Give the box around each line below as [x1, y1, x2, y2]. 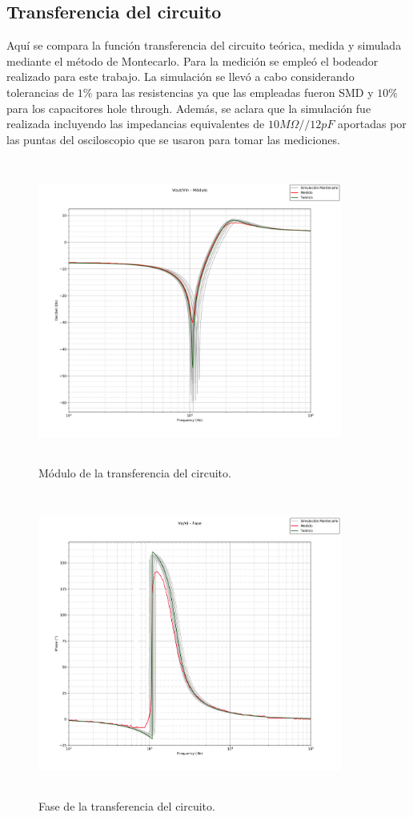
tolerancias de [6, 83, 74, 100]
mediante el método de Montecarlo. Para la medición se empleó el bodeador [6, 52, 379, 69]
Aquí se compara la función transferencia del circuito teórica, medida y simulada [6, 37, 402, 54]
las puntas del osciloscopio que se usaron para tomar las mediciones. [6, 131, 340, 147]
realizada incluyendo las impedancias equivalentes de [6, 115, 265, 132]
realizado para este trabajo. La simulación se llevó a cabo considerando [6, 68, 355, 85]
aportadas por [338, 115, 407, 132]
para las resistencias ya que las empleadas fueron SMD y [96, 83, 374, 100]
